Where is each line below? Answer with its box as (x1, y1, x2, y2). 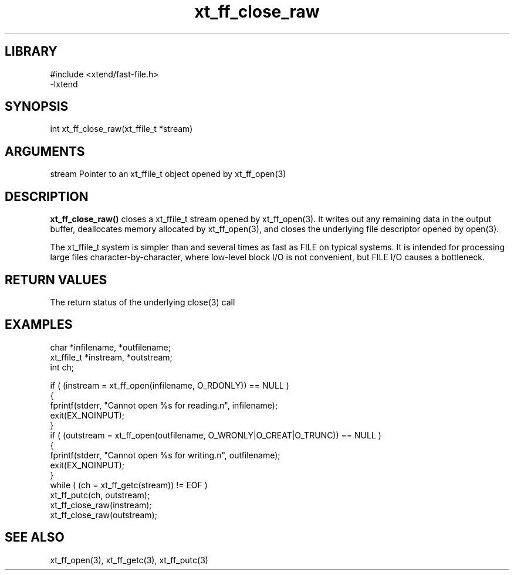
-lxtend (50, 79, 78, 89)
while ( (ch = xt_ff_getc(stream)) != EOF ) (50, 479, 208, 490)
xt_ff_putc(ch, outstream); (50, 489, 150, 500)
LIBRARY (5, 44, 58, 59)
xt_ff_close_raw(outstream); (50, 509, 157, 520)
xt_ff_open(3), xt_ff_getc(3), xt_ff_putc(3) (50, 554, 208, 565)
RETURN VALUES (5, 272, 107, 287)
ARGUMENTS (5, 144, 85, 159)
